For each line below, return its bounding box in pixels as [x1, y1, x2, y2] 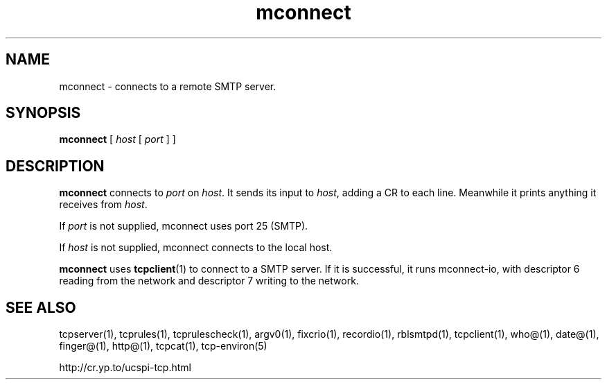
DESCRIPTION [6, 157, 105, 175]
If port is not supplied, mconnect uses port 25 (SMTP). [59, 220, 308, 232]
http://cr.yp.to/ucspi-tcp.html [59, 361, 191, 374]
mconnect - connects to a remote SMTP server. [59, 80, 276, 92]
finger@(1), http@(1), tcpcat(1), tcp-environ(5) [59, 340, 267, 352]
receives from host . [59, 198, 148, 211]
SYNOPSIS [6, 104, 81, 122]
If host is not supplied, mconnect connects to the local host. [59, 241, 333, 254]
